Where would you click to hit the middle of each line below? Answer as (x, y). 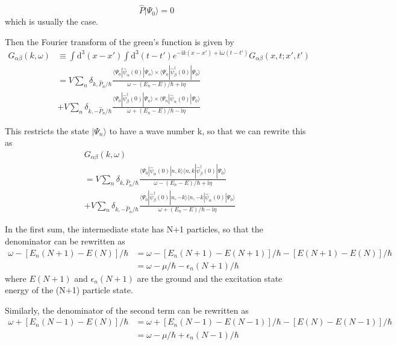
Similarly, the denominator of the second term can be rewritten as (127, 310)
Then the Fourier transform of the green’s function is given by (120, 41)
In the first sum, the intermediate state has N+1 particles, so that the (134, 229)
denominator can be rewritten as (65, 241)
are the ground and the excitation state (210, 278)
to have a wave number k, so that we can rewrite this (208, 130)
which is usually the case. (52, 21)
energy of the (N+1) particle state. (69, 290)
